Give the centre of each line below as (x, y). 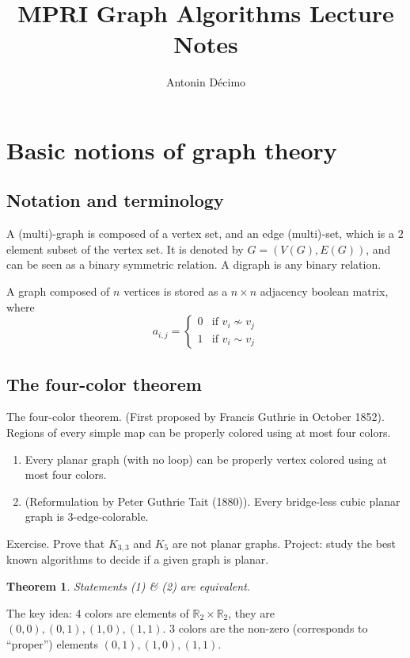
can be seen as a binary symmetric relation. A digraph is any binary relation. (194, 264)
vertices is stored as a (176, 291)
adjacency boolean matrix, (324, 291)
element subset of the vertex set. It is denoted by (125, 249)
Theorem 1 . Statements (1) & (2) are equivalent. (129, 586)
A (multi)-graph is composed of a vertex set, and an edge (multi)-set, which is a (201, 233)
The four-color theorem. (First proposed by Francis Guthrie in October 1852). (196, 417)
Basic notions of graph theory (172, 149)
